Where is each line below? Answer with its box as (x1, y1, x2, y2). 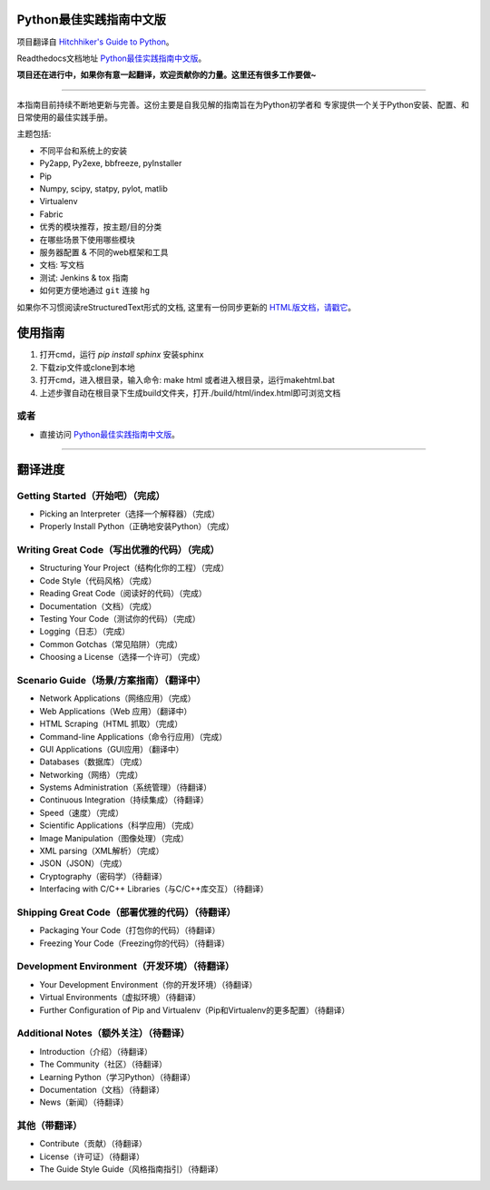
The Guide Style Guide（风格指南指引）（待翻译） (39, 1164, 224, 1175)
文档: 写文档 (39, 260, 84, 270)
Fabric (39, 209, 64, 220)
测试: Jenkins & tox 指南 (39, 272, 129, 283)
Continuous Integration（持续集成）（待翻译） (39, 794, 209, 805)
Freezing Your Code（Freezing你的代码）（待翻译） (39, 938, 230, 949)
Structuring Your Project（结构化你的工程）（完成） (39, 563, 230, 574)
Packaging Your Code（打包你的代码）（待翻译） (39, 925, 220, 936)
